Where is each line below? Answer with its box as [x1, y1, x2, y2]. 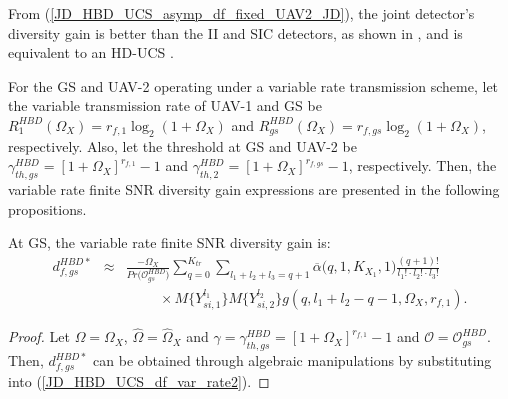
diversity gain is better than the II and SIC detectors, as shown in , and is [8, 22, 463, 43]
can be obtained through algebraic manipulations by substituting [93, 350, 492, 371]
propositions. [8, 198, 87, 219]
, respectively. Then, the [348, 155, 497, 176]
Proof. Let [8, 326, 70, 347]
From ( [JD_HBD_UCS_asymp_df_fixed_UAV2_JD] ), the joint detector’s [8, 3, 475, 23]
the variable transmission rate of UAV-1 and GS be [8, 95, 322, 116]
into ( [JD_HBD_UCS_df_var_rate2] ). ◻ [8, 370, 270, 391]
